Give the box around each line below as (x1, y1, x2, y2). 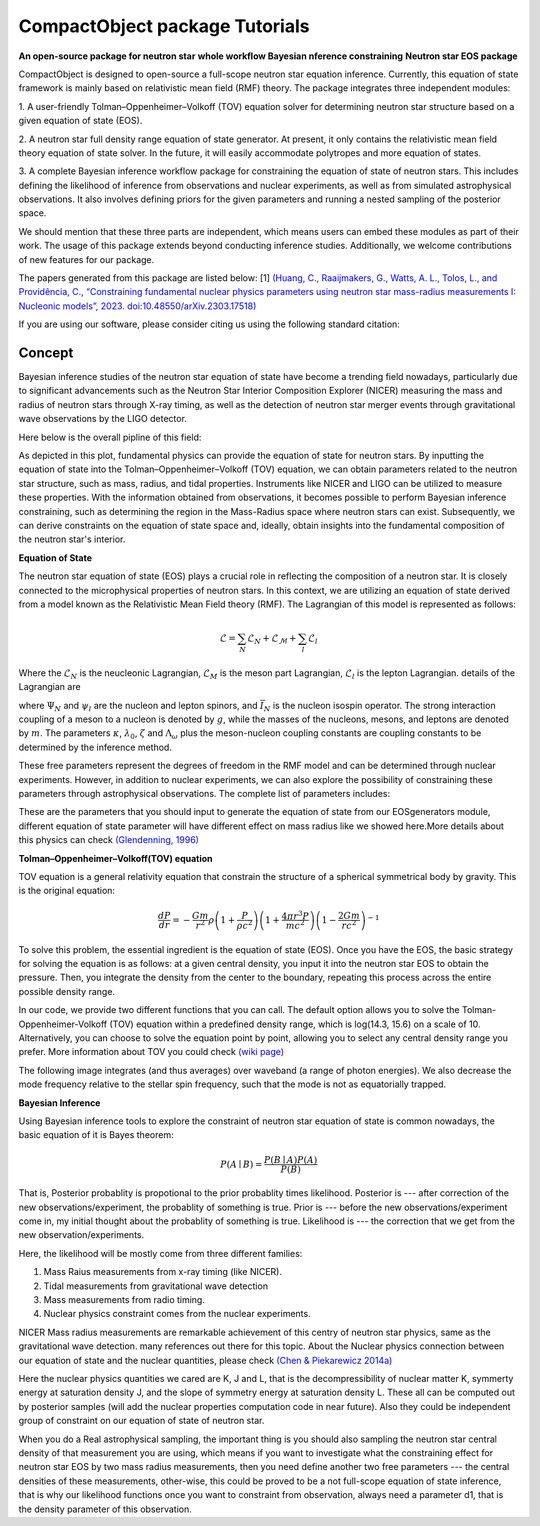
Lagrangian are (18, 681, 81, 693)
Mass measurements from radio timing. (43, 1294, 205, 1306)
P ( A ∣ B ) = (220, 1158, 263, 1169)
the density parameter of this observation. (18, 1503, 192, 1515)
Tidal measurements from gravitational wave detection (43, 1280, 269, 1292)
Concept (18, 345, 74, 361)
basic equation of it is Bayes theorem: (18, 1129, 174, 1141)
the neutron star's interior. (18, 533, 126, 545)
